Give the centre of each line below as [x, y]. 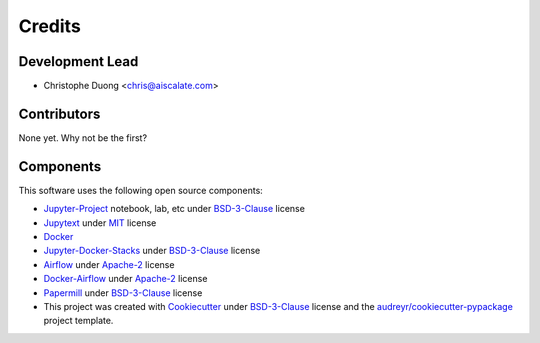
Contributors [59, 113]
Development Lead [78, 61]
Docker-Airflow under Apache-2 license [125, 279]
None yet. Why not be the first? [83, 137]
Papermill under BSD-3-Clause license [123, 292]
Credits [50, 26]
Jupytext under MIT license [100, 222]
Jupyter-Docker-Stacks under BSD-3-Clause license [152, 251]
